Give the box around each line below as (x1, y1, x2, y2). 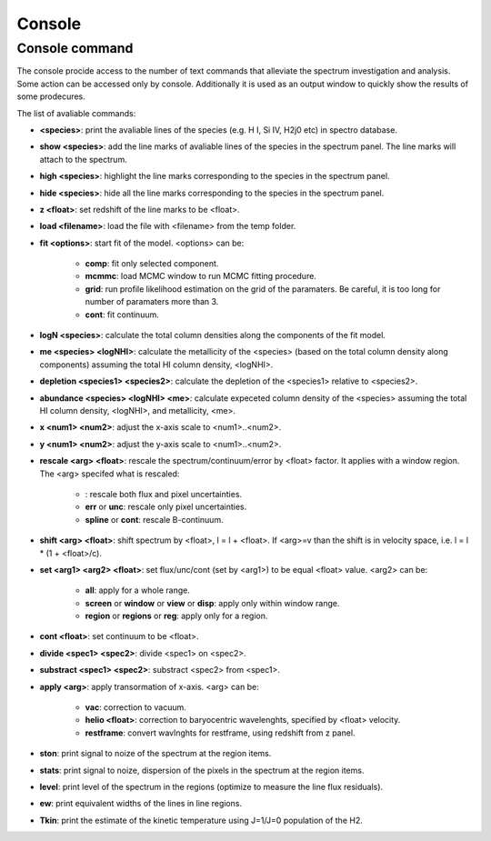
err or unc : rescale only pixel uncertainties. (85, 501, 247, 513)
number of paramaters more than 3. (85, 296, 219, 307)
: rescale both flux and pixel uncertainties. (85, 488, 243, 499)
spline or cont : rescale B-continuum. (85, 514, 224, 525)
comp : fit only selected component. (85, 258, 219, 269)
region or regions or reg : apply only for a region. (85, 610, 268, 622)
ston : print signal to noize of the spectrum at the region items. (39, 748, 272, 759)
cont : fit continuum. (85, 309, 159, 320)
